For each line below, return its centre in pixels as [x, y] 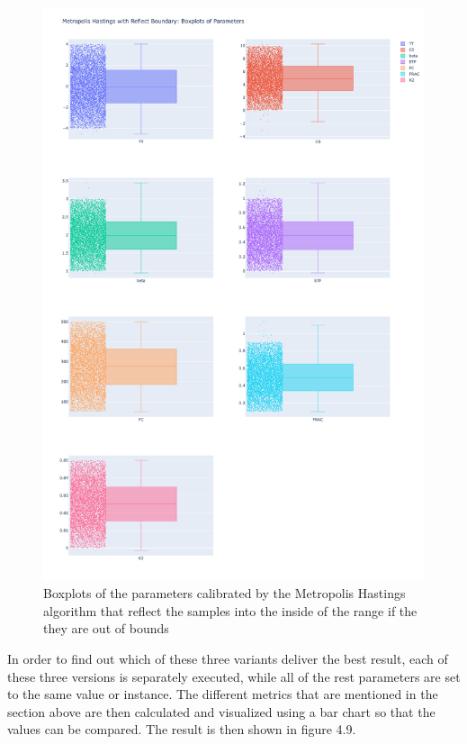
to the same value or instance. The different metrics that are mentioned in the [223, 694]
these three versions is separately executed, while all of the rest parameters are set [234, 676]
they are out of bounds [106, 628]
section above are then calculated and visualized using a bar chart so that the [221, 711]
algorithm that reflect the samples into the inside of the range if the [230, 610]
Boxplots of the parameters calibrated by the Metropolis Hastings [225, 593]
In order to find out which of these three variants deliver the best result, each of [228, 658]
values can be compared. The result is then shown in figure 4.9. [182, 729]
